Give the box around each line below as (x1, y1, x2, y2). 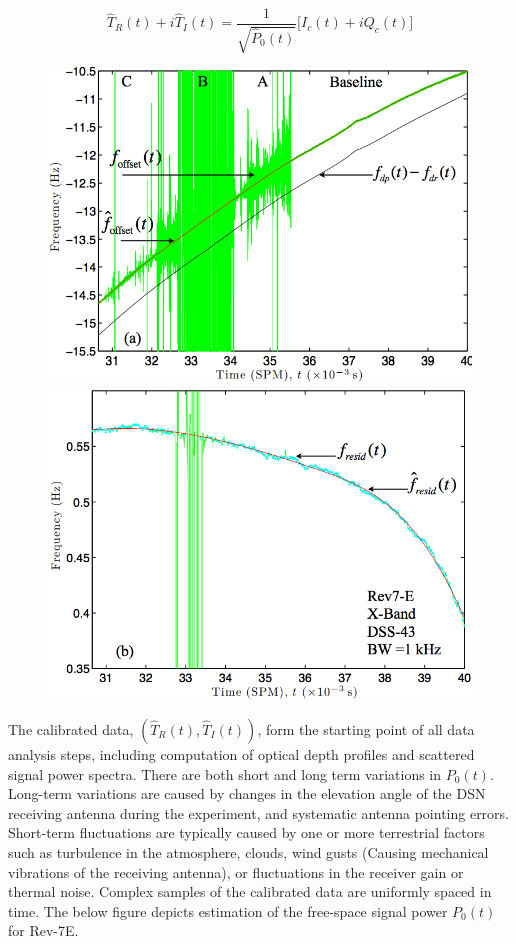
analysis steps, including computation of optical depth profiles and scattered (8, 743, 475, 764)
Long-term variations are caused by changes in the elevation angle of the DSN (8, 783, 486, 804)
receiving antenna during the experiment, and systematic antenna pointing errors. (8, 802, 510, 823)
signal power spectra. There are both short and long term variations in (8, 763, 442, 784)
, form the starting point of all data (257, 718, 475, 739)
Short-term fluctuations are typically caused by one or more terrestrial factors (8, 822, 485, 843)
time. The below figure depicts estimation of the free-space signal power (8, 900, 448, 921)
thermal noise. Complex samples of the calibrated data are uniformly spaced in (8, 881, 492, 902)
